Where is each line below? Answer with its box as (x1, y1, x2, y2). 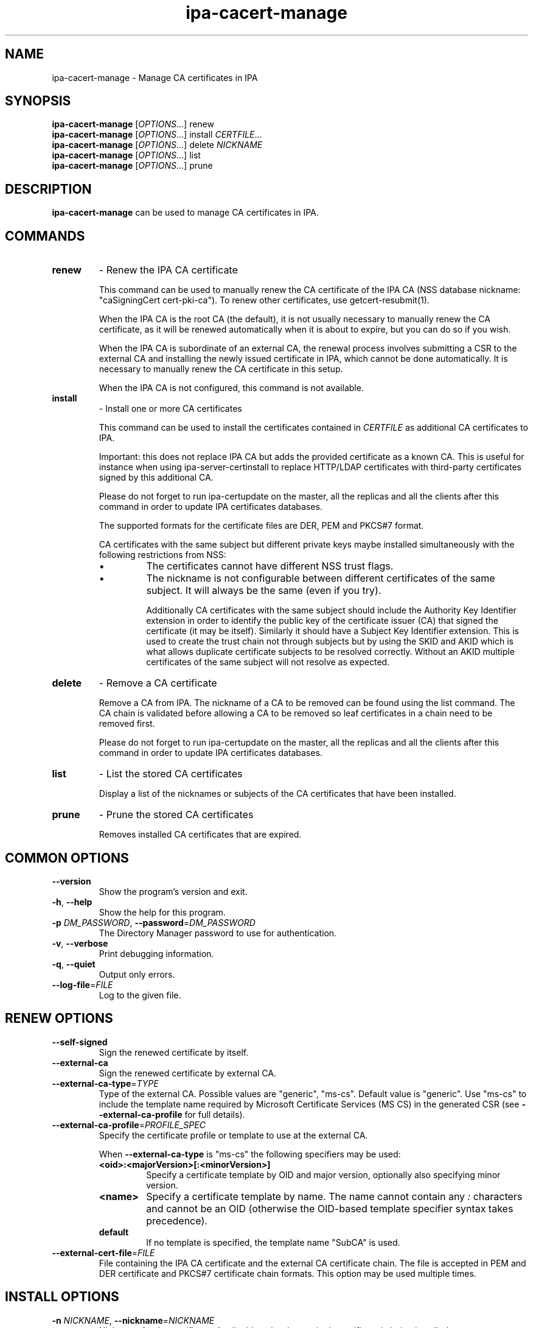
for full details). (184, 1109, 245, 1120)
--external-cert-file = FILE (52, 1247, 155, 1258)
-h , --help (52, 896, 92, 907)
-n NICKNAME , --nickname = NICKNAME (52, 1315, 215, 1326)
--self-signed (52, 1036, 108, 1047)
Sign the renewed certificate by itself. (99, 1047, 249, 1058)
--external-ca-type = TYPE (52, 1078, 159, 1089)
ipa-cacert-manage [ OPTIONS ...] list (52, 150, 201, 161)
